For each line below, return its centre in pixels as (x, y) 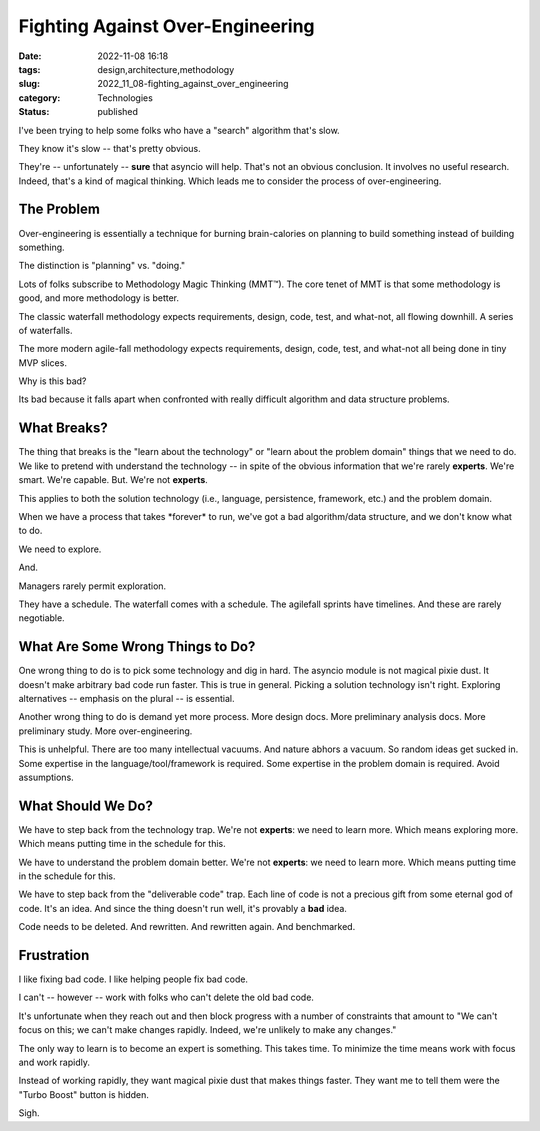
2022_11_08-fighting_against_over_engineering (193, 84)
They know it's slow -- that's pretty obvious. (110, 148)
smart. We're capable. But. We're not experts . (113, 480)
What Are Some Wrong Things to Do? (137, 646)
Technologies (125, 97)
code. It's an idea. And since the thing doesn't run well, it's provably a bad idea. (182, 908)
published (118, 112)
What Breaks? (63, 428)
